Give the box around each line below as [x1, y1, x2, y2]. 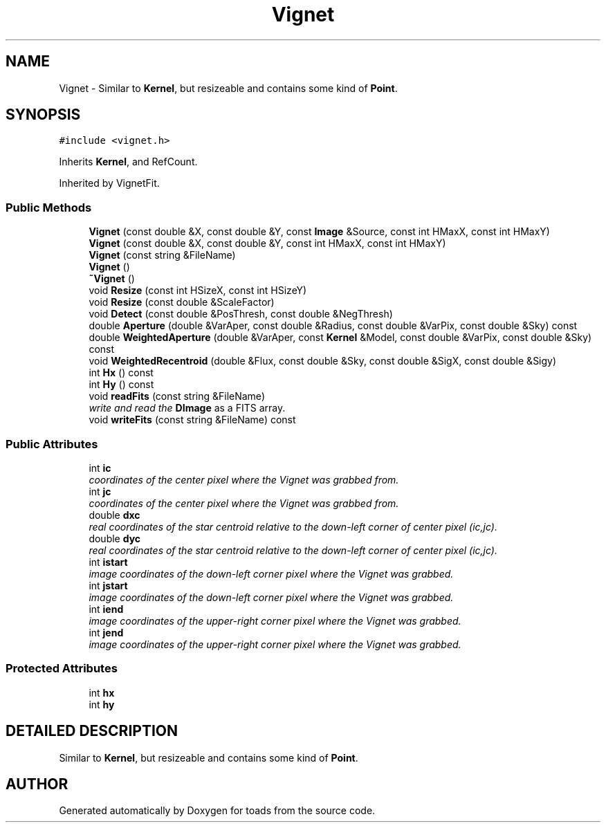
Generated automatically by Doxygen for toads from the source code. [59, 804, 376, 817]
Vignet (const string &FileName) [89, 249, 236, 261]
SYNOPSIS [6, 106, 81, 124]
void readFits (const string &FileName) [89, 390, 265, 403]
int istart [89, 555, 128, 568]
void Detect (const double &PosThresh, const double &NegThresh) [89, 308, 393, 320]
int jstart [89, 579, 128, 591]
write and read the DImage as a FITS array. [89, 402, 286, 414]
